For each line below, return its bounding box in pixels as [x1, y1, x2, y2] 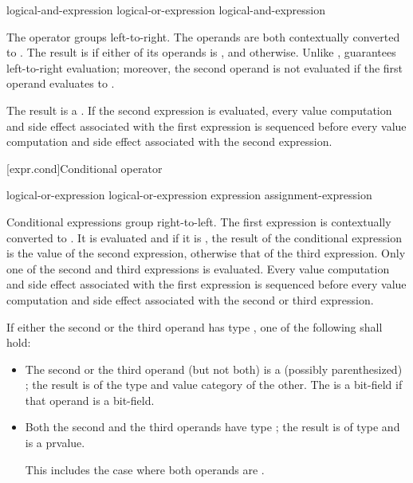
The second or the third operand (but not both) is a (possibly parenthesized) [25, 360, 403, 377]
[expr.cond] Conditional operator [6, 159, 163, 176]
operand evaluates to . [6, 75, 115, 92]
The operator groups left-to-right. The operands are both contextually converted [6, 28, 400, 45]
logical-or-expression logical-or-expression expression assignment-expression [6, 187, 372, 203]
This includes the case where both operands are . [25, 461, 265, 477]
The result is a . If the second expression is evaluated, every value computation [6, 101, 392, 118]
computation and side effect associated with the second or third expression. [6, 291, 374, 308]
